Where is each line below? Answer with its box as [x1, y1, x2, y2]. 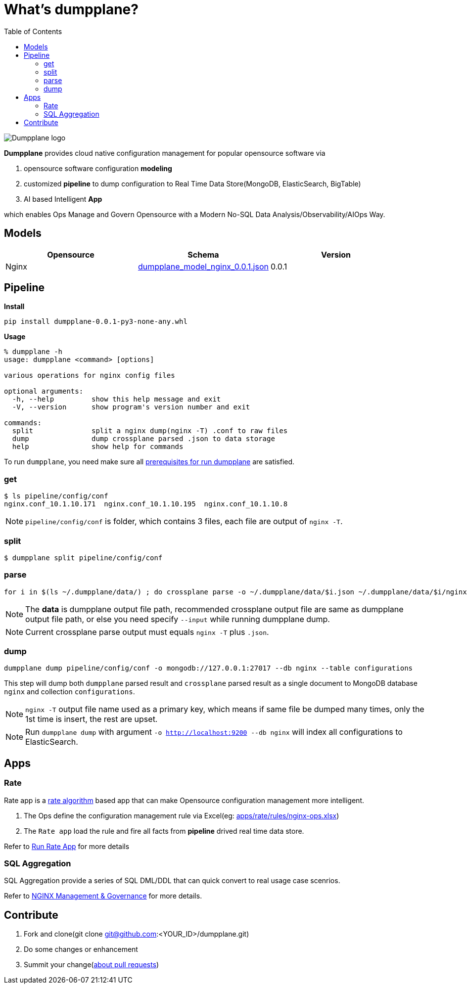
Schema [187, 249, 219, 260]
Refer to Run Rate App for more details [4, 842, 130, 851]
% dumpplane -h [4, 348, 63, 356]
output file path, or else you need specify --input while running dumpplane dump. [25, 614, 330, 624]
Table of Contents [4, 27, 62, 36]
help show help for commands [12, 443, 184, 451]
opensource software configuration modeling [24, 164, 172, 173]
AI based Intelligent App [24, 194, 102, 203]
